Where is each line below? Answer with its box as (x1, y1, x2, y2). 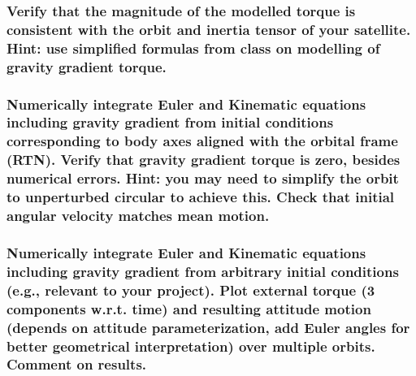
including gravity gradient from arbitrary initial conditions (6, 261, 399, 281)
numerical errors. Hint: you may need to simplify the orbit (6, 168, 399, 188)
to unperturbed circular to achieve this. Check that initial (6, 187, 395, 207)
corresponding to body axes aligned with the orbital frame (6, 131, 398, 151)
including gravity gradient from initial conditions (6, 112, 334, 132)
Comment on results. (6, 354, 147, 374)
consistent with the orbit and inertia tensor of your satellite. (6, 19, 411, 39)
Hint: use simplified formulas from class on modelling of (6, 37, 380, 58)
